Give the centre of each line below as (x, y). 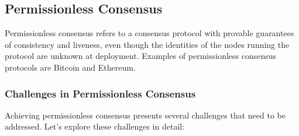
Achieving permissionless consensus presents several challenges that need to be (145, 115)
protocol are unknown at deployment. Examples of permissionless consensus (141, 56)
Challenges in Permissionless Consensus (100, 93)
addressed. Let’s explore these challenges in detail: (95, 126)
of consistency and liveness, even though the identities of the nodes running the (147, 44)
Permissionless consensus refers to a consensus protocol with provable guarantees (149, 33)
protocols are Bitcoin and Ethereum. (70, 67)
